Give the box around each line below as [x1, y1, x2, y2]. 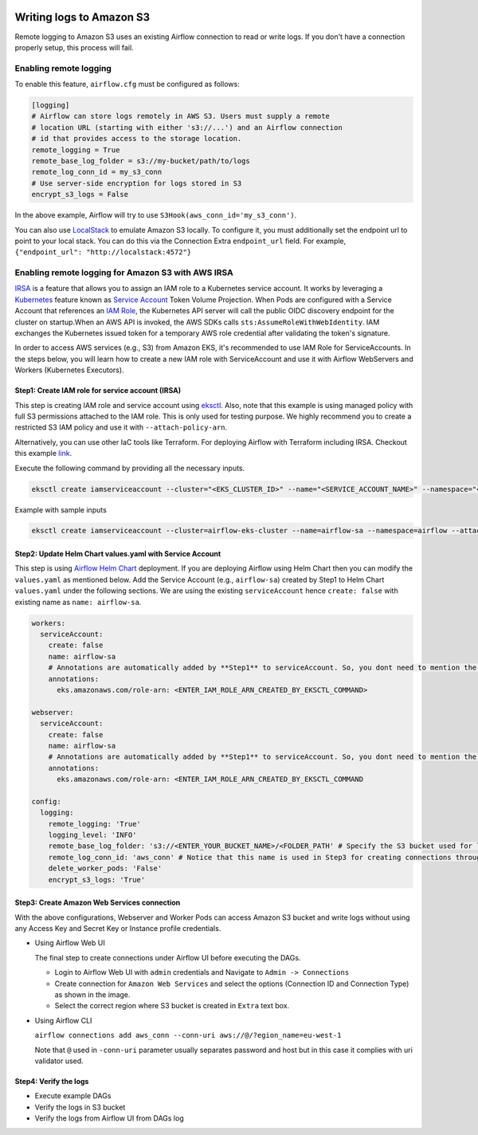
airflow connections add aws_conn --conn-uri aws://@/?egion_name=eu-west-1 [34, 1031, 342, 1040]
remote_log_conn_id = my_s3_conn [31, 167, 163, 177]
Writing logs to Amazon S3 [14, 10, 151, 24]
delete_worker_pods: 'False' [48, 864, 163, 873]
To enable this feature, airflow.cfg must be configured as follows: [14, 80, 240, 89]
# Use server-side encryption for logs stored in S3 [31, 179, 242, 187]
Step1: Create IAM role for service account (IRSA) [14, 386, 182, 395]
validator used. [34, 1056, 84, 1066]
